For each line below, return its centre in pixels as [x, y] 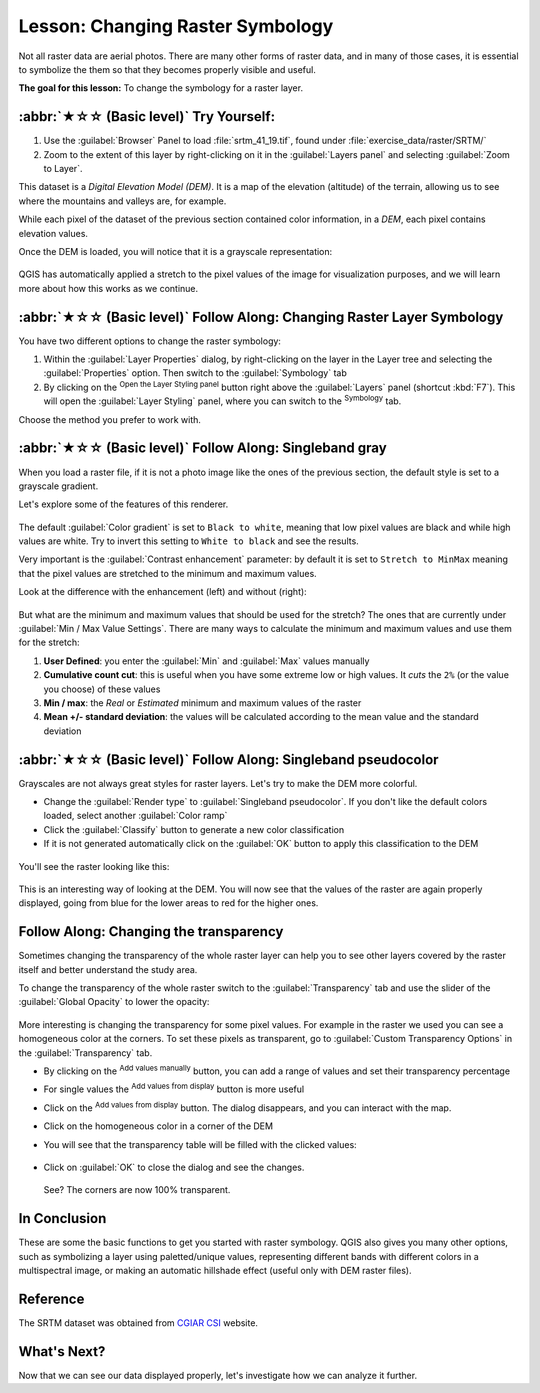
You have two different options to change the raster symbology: [150, 341]
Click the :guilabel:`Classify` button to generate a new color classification [194, 829]
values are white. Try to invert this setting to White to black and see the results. [188, 541]
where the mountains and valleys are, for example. [122, 201]
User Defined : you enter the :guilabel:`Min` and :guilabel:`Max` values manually [206, 661]
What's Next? [62, 1351]
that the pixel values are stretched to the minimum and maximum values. [167, 573]
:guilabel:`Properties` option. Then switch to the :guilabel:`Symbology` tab [195, 373]
